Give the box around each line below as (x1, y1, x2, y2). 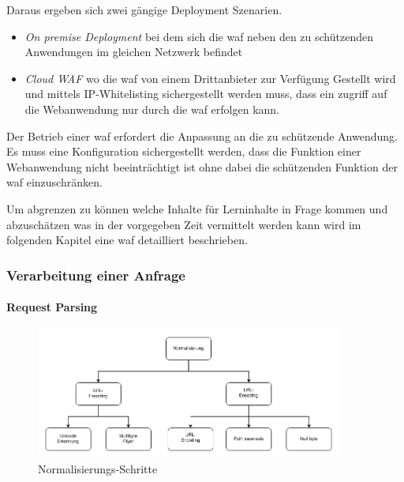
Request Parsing (6, 299, 98, 315)
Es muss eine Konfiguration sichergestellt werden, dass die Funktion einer (6, 143, 361, 160)
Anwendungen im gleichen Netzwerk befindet (24, 43, 243, 60)
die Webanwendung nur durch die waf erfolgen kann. (24, 100, 279, 117)
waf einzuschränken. (6, 174, 103, 190)
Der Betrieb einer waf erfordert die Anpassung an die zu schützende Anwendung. (6, 127, 398, 144)
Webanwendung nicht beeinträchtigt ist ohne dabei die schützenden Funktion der (6, 158, 398, 175)
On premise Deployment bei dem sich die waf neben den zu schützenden (24, 28, 373, 44)
